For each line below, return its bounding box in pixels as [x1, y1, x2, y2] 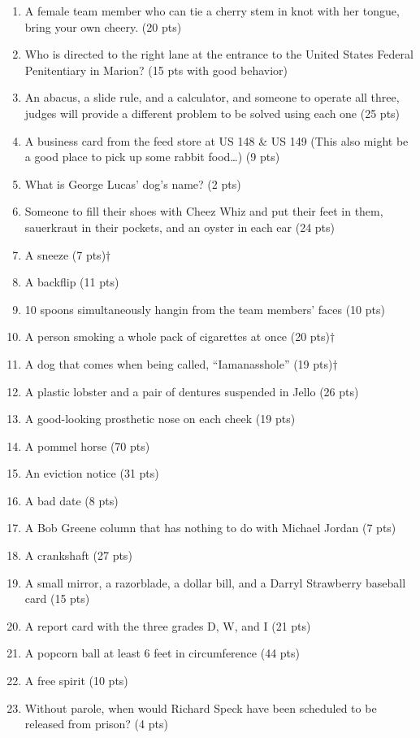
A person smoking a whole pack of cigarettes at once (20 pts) [24, 328, 331, 345]
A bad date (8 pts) [24, 491, 119, 509]
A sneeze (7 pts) [24, 246, 106, 263]
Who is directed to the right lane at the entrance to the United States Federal [24, 46, 414, 63]
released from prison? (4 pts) [24, 715, 168, 732]
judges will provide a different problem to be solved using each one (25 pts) [24, 104, 401, 121]
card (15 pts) [24, 590, 90, 607]
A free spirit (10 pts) [24, 672, 128, 689]
